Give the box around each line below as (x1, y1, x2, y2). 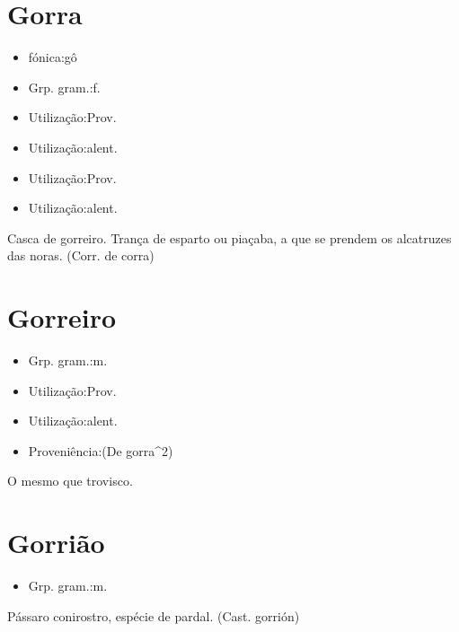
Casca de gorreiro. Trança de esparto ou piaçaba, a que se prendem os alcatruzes (7, 228, 452, 247)
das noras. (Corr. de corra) (7, 246, 154, 265)
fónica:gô (28, 48, 77, 66)
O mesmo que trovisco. (7, 471, 133, 490)
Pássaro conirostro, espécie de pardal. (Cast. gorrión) (7, 606, 300, 625)
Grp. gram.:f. (28, 77, 101, 96)
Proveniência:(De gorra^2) (28, 441, 173, 460)
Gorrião (7, 524, 105, 561)
